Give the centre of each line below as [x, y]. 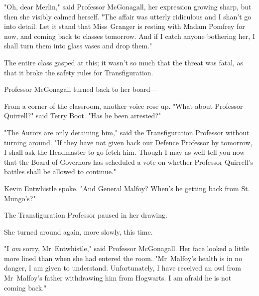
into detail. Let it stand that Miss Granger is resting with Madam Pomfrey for [125, 26]
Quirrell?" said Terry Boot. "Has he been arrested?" [83, 116]
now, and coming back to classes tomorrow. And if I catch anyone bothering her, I [129, 36]
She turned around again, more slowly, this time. [78, 231]
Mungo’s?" [20, 198]
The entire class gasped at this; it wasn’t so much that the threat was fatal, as [124, 62]
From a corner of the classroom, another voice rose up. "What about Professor [124, 106]
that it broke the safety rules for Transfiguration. [79, 72]
